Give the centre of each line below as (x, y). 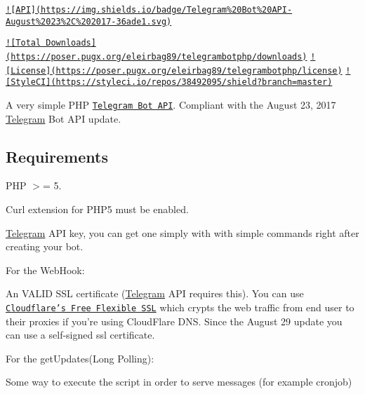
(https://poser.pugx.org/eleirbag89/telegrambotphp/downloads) (157, 56)
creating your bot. (45, 246)
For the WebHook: (45, 270)
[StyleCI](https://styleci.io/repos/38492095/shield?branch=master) (169, 82)
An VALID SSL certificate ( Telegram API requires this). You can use (155, 293)
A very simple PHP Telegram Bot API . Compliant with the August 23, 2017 (171, 104)
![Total (24, 43)
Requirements (57, 156)
